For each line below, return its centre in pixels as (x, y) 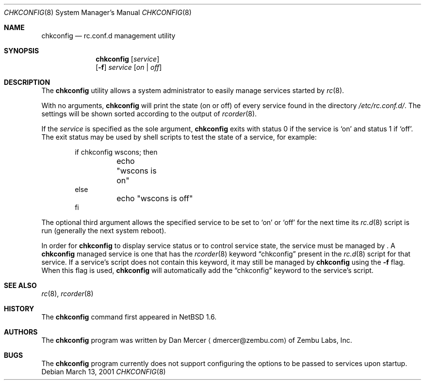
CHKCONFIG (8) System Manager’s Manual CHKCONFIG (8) (98, 12)
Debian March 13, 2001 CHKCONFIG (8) (104, 372)
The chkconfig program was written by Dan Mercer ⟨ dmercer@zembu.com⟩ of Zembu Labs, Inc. (197, 340)
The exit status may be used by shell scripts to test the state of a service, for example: (179, 137)
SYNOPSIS (22, 51)
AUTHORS (21, 332)
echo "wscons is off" (155, 198)
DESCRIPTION (27, 82)
